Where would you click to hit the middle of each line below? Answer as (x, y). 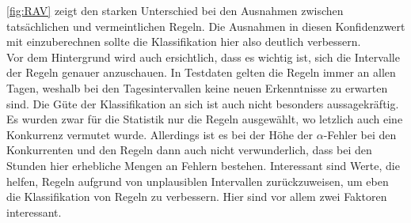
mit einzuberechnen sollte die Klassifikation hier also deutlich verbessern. (184, 42)
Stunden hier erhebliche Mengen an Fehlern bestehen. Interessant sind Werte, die (203, 165)
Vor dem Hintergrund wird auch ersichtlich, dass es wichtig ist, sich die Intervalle (203, 57)
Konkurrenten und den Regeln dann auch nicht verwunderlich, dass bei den (189, 150)
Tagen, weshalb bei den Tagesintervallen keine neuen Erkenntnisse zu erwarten (197, 87)
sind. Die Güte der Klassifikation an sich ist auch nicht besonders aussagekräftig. (203, 103)
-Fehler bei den (360, 134)
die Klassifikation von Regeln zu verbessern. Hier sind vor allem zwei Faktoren (197, 197)
